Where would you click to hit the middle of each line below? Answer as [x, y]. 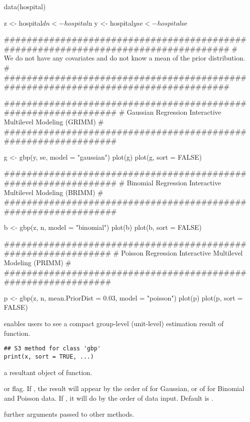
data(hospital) [25, 6]
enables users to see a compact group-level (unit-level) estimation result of [114, 324]
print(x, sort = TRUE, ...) [49, 356]
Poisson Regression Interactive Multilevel [182, 253]
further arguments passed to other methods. [69, 414]
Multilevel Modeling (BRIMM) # [54, 192]
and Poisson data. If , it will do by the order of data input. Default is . [109, 398]
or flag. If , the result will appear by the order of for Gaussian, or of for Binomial [124, 388]
